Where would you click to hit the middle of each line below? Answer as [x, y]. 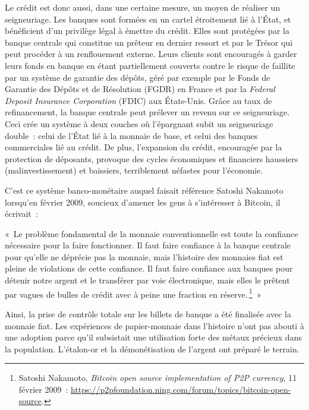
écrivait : [21, 214]
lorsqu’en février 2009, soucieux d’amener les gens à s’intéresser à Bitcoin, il [143, 202]
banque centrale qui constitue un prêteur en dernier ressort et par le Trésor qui [149, 42]
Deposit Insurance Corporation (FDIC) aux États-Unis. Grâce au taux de [138, 100]
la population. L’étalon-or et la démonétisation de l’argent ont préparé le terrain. [152, 348]
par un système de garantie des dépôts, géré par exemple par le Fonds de [138, 77]
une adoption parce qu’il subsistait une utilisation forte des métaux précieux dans [153, 337]
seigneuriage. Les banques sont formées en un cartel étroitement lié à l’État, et [148, 19]
